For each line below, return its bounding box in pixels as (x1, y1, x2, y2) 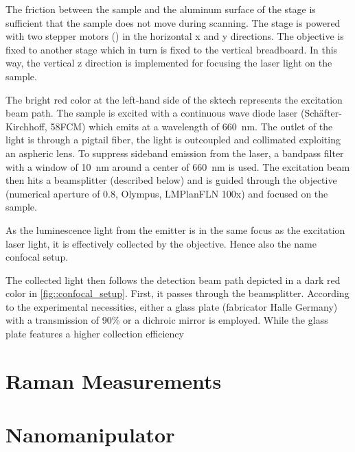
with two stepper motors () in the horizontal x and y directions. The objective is (5, 29, 344, 43)
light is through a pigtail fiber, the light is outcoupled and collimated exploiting (5, 132, 341, 147)
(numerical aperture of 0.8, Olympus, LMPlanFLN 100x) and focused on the (5, 186, 328, 200)
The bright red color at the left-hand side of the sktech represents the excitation (5, 92, 343, 106)
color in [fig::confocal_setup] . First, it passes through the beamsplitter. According (5, 286, 350, 300)
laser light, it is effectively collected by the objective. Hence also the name (5, 236, 317, 250)
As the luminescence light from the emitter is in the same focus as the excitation (5, 222, 345, 237)
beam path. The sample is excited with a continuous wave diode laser (5, 106, 298, 120)
